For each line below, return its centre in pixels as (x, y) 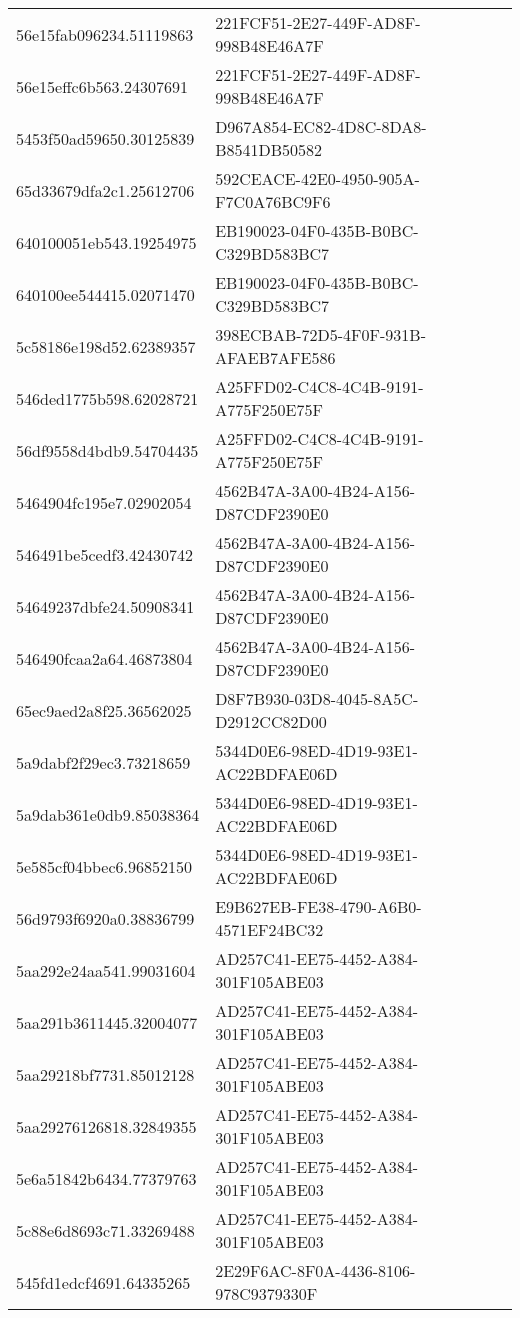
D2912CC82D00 (271, 721)
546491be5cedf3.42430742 (104, 554)
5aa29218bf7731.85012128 (105, 1074)
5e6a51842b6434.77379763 (106, 1178)
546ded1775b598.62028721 (107, 398)
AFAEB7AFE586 (275, 357)
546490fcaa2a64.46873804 (104, 658)
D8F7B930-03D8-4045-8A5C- (317, 698)
